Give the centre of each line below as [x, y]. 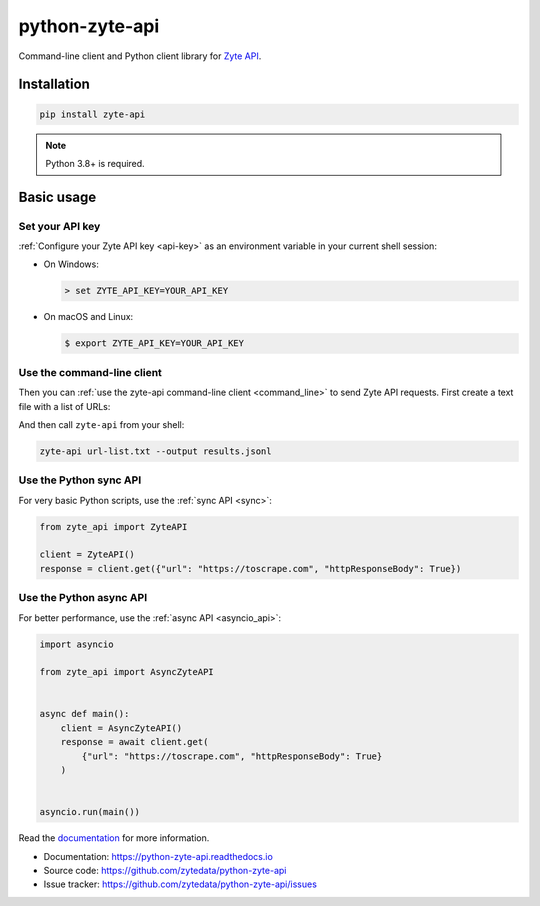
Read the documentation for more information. [114, 838]
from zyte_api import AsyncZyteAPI [126, 672]
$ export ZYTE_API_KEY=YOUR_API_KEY [154, 343]
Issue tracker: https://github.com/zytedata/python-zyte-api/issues [180, 884]
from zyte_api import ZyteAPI [113, 526]
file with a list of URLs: [64, 406]
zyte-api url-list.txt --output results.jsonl [155, 451]
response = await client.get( [134, 742]
